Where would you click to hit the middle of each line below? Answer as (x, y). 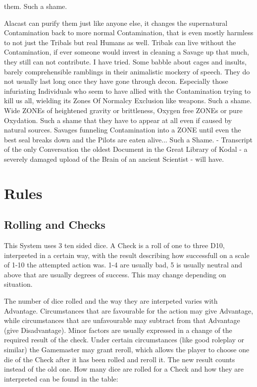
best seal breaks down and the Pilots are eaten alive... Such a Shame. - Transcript (128, 139)
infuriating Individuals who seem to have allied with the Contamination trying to (128, 91)
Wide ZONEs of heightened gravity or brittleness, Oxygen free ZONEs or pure (123, 110)
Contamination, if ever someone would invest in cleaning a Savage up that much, (127, 52)
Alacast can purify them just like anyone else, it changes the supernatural (116, 23)
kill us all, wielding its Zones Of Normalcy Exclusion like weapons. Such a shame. (128, 100)
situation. (18, 284)
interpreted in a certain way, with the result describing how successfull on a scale (127, 255)
